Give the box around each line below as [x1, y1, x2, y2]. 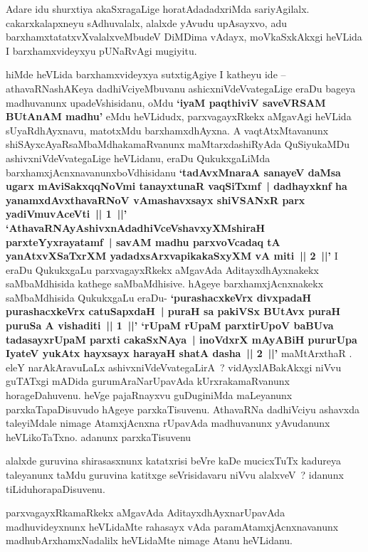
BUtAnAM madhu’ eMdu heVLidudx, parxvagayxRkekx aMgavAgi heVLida [6, 109, 352, 124]
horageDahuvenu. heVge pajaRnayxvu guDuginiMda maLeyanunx [6, 388, 293, 403]
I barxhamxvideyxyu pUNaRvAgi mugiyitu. [6, 43, 197, 58]
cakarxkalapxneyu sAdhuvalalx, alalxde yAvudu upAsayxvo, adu [6, 15, 287, 30]
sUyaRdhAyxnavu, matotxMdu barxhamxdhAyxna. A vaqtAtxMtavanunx [6, 122, 329, 137]
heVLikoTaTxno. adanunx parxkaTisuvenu [6, 429, 191, 444]
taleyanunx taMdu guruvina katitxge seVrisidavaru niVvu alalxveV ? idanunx [6, 467, 344, 482]
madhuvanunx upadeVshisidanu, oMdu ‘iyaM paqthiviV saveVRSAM [6, 95, 326, 110]
